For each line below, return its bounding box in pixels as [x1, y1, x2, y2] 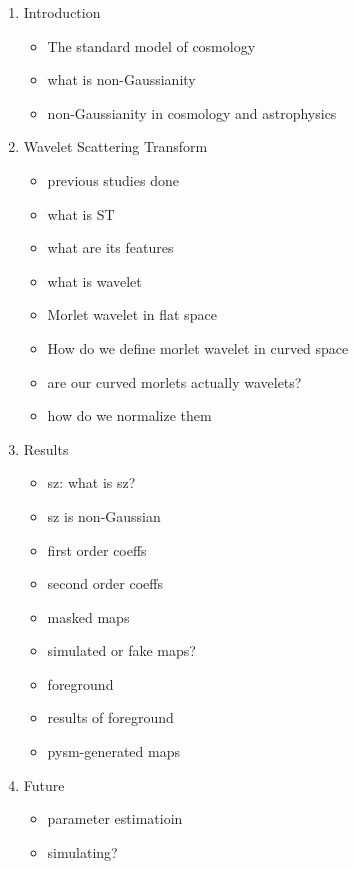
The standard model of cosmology [47, 35, 256, 56]
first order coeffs [47, 539, 147, 560]
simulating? [47, 841, 118, 862]
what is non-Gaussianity [47, 69, 196, 90]
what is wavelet [47, 270, 142, 291]
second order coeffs [47, 573, 163, 594]
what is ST [47, 203, 115, 224]
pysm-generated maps [47, 741, 180, 762]
